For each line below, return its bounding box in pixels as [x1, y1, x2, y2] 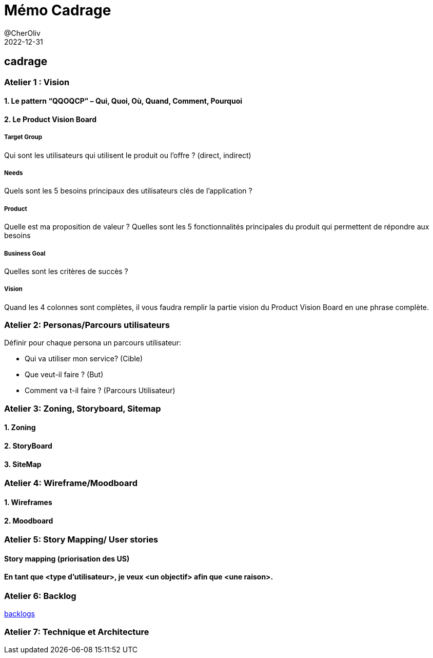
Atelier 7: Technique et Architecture [4, 626, 149, 637]
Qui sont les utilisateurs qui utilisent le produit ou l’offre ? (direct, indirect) [4, 150, 251, 160]
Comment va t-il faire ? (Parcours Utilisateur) [25, 386, 175, 395]
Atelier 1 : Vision [4, 76, 70, 87]
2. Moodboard [4, 516, 53, 525]
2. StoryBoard [4, 441, 52, 451]
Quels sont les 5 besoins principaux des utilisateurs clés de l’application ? [4, 186, 252, 196]
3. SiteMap [4, 459, 42, 469]
